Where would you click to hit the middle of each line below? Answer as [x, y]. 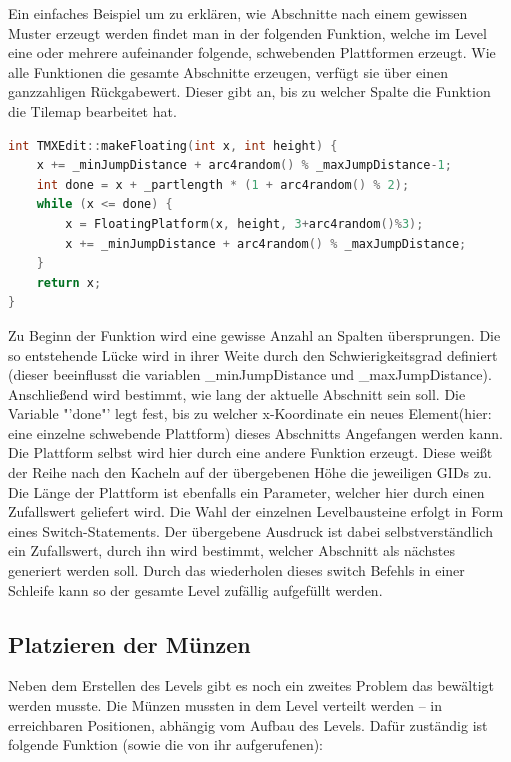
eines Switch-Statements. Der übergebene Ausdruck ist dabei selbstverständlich [251, 530]
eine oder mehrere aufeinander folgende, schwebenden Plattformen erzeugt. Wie [252, 52]
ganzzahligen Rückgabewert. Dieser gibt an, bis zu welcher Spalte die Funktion [249, 91]
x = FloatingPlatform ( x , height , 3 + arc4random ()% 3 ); [244, 223]
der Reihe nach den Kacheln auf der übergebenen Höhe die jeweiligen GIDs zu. [250, 472]
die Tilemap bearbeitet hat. [92, 110]
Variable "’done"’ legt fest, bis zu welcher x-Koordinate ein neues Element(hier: [250, 413]
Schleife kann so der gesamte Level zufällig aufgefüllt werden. [195, 589]
